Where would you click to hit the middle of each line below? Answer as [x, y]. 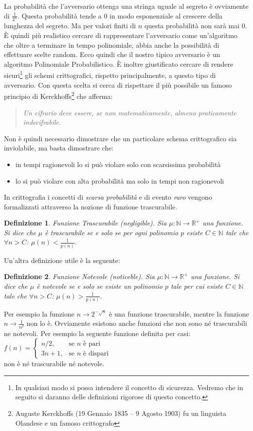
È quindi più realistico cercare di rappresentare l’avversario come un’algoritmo [121, 35]
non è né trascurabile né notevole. [54, 364]
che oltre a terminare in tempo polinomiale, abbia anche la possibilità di [112, 45]
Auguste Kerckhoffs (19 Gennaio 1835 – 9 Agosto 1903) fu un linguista [121, 413]
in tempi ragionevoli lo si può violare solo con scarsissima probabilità [118, 164]
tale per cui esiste [197, 286]
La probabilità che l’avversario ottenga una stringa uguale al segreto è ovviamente [126, 6]
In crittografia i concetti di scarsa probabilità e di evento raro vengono [108, 197]
